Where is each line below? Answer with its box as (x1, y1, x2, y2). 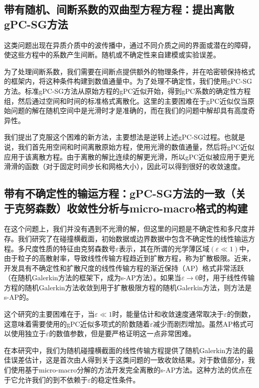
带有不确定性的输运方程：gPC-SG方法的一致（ (4, 186, 236, 201)
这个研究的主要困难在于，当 (4, 309, 95, 319)
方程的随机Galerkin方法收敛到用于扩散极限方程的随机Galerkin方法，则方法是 (4, 282, 252, 292)
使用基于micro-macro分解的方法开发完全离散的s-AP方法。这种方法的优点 (10, 365, 246, 375)
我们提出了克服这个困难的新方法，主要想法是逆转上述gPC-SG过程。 (4, 132, 225, 142)
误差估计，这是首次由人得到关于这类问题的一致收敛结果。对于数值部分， (10, 355, 248, 365)
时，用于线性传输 (199, 272, 255, 283)
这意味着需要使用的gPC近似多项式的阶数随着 (4, 318, 150, 329)
